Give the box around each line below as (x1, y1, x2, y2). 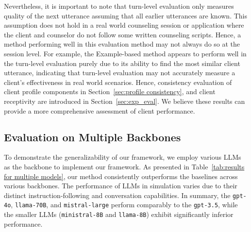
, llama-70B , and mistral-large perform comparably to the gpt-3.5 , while (11, 199, 238, 210)
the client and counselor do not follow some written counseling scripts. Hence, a (4, 29, 241, 39)
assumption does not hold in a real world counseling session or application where (4, 20, 244, 30)
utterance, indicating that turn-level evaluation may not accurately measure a (4, 67, 235, 78)
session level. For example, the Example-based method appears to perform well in (4, 48, 247, 58)
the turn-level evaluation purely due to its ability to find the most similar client (4, 58, 240, 68)
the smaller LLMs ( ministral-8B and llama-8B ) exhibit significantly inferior (4, 209, 234, 219)
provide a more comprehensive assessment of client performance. (4, 105, 195, 116)
